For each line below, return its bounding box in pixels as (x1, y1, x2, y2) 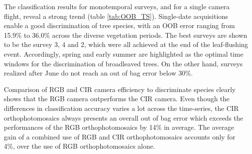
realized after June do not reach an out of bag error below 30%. (4, 68, 193, 78)
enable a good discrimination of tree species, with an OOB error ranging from (4, 20, 235, 31)
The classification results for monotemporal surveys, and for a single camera (4, 1, 230, 11)
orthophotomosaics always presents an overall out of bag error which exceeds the (4, 112, 243, 123)
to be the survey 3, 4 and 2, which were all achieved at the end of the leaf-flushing (4, 39, 248, 49)
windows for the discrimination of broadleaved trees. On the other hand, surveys (4, 58, 243, 68)
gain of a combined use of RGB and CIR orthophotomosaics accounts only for (4, 131, 236, 141)
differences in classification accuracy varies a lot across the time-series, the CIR (4, 103, 239, 113)
